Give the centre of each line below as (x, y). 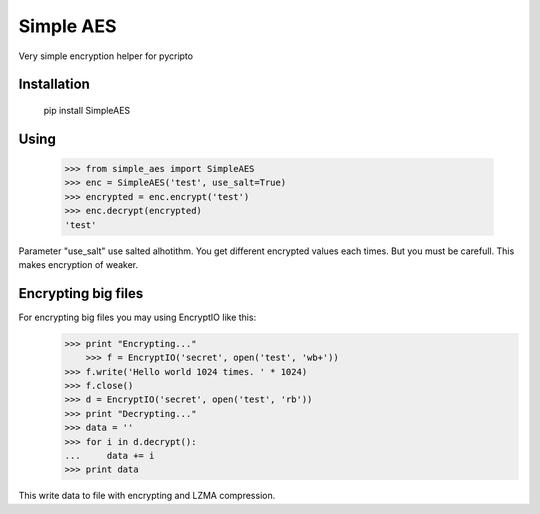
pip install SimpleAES (87, 110)
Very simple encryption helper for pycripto (106, 56)
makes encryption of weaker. (78, 264)
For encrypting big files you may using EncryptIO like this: (137, 317)
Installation (54, 84)
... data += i (109, 455)
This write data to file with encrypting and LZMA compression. (147, 496)
